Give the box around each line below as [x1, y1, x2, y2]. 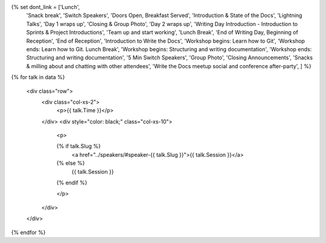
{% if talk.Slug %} [56, 142, 101, 150]
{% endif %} [56, 179, 88, 186]
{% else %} [56, 160, 85, 167]
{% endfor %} [11, 229, 46, 236]
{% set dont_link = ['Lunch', [11, 4, 80, 10]
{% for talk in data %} [11, 74, 65, 81]
